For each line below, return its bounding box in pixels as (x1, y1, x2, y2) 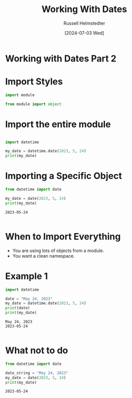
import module (5, 92, 35, 98)
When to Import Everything (5, 230, 121, 242)
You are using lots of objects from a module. (12, 248, 104, 254)
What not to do (5, 345, 68, 356)
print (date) (5, 305, 30, 310)
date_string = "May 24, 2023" (5, 370, 69, 375)
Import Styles (5, 76, 63, 88)
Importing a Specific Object (5, 170, 122, 182)
